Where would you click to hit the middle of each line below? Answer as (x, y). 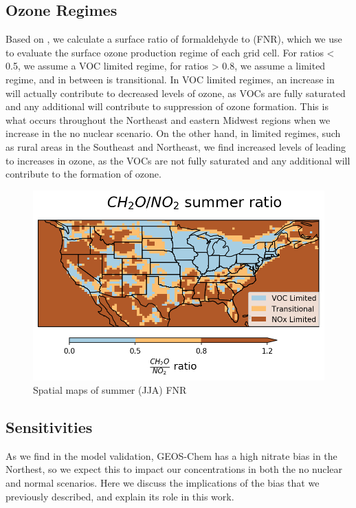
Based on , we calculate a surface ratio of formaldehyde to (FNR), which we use (174, 39)
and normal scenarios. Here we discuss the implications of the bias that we (163, 483)
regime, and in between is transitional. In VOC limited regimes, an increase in (170, 79)
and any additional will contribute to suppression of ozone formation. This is (167, 106)
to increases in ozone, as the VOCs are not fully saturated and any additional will (178, 160)
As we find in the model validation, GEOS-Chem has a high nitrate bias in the (171, 455)
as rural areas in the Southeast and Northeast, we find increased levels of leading (176, 146)
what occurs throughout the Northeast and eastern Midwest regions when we (168, 119)
